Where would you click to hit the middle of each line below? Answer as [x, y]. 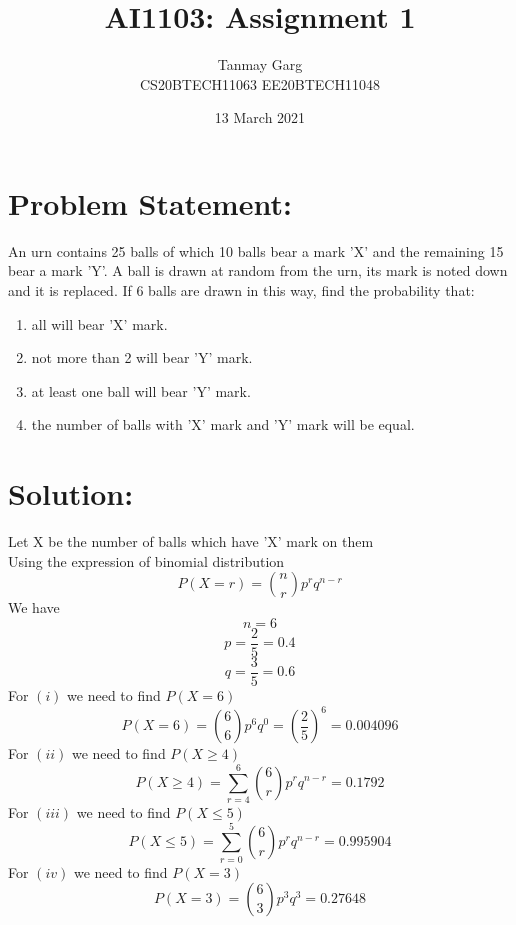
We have [34, 607]
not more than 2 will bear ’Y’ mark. [142, 357]
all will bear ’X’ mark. [99, 323]
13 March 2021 [260, 117]
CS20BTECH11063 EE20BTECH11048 [260, 83]
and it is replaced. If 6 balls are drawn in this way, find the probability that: [241, 290]
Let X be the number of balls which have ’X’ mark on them [191, 541]
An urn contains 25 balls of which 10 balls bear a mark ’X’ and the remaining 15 [256, 250]
